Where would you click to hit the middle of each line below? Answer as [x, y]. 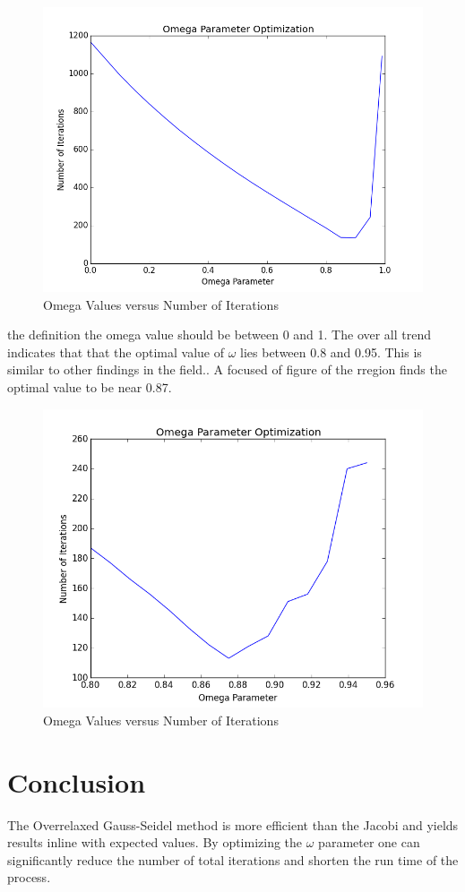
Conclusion [77, 781]
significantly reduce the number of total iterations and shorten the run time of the [233, 859]
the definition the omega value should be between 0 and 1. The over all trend [220, 334]
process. [29, 877]
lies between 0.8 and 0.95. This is [331, 352]
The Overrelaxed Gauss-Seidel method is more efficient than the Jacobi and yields [233, 824]
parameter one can [369, 842]
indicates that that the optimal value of [116, 352]
